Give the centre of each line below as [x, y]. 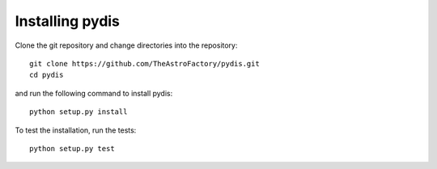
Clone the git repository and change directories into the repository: [126, 45]
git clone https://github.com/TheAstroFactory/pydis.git [145, 63]
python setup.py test [72, 148]
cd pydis [47, 75]
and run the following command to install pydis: [94, 93]
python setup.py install [78, 112]
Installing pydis [68, 21]
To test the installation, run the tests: [76, 130]
